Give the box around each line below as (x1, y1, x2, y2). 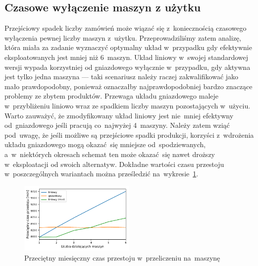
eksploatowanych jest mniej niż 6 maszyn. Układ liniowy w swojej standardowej (4, 52, 248, 62)
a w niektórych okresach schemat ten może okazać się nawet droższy (4, 149, 215, 159)
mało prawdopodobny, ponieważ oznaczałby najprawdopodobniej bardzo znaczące (4, 81, 253, 91)
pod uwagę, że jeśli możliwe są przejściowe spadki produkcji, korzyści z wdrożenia (4, 129, 254, 140)
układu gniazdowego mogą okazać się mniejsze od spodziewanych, (4, 139, 206, 150)
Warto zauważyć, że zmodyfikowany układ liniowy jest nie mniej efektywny (4, 110, 234, 120)
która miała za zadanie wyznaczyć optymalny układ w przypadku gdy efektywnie (4, 42, 252, 53)
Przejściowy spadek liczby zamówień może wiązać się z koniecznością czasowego (4, 23, 247, 33)
